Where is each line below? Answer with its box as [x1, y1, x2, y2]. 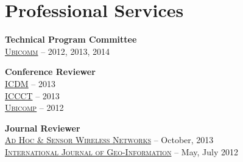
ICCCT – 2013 [5, 89, 60, 102]
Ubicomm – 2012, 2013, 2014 [5, 44, 110, 57]
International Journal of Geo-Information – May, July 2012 [5, 145, 238, 158]
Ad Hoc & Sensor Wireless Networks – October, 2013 [5, 133, 214, 146]
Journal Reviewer [5, 121, 80, 134]
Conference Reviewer [5, 65, 96, 78]
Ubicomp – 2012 [5, 101, 64, 114]
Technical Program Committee [5, 33, 137, 46]
